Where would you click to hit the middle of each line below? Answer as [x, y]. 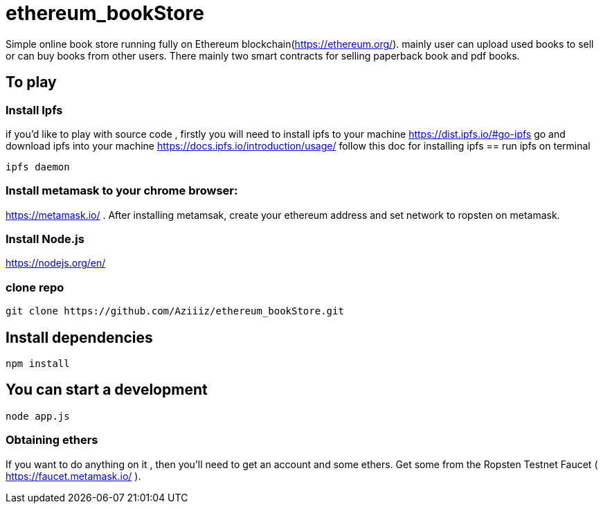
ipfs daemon [38, 167]
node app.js [38, 416]
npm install [38, 364]
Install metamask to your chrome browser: [122, 191]
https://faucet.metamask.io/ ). [73, 476]
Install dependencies [79, 337]
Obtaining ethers [52, 440]
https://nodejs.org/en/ [56, 263]
